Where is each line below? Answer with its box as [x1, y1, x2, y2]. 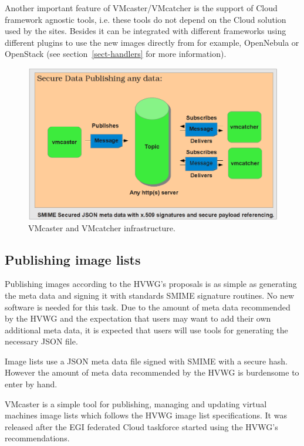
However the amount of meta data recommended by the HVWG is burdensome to [5, 366, 299, 379]
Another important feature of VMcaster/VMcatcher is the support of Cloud [5, 2, 278, 13]
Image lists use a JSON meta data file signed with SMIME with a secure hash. [5, 354, 288, 367]
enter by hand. [5, 378, 58, 390]
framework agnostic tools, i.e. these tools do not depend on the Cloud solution [5, 13, 286, 25]
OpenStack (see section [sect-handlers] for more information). [5, 48, 227, 60]
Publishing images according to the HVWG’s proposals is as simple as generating [5, 278, 297, 290]
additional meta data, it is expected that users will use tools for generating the [5, 323, 288, 336]
